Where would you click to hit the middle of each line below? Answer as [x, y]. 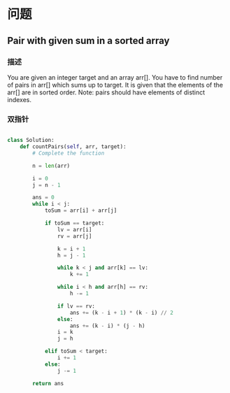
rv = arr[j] [74, 236]
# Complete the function [69, 153]
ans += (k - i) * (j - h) [107, 326]
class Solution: [31, 141]
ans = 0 [43, 198]
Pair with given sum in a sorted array [88, 40]
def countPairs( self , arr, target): [73, 147]
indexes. [19, 99]
